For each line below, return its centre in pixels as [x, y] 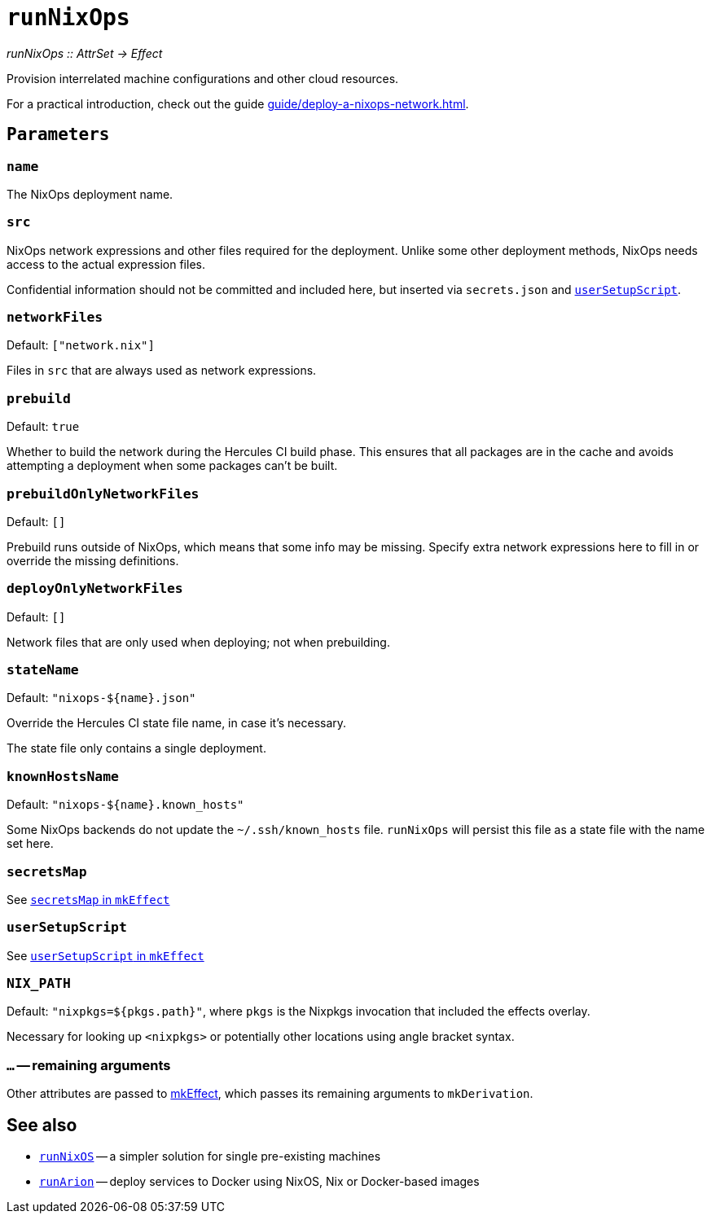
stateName [43, 670]
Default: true [43, 427]
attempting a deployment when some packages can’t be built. [172, 466]
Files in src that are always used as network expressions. [162, 371]
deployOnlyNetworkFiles [95, 589]
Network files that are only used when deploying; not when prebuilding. [198, 642]
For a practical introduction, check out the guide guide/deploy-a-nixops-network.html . [238, 103]
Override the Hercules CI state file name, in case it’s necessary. [177, 723]
